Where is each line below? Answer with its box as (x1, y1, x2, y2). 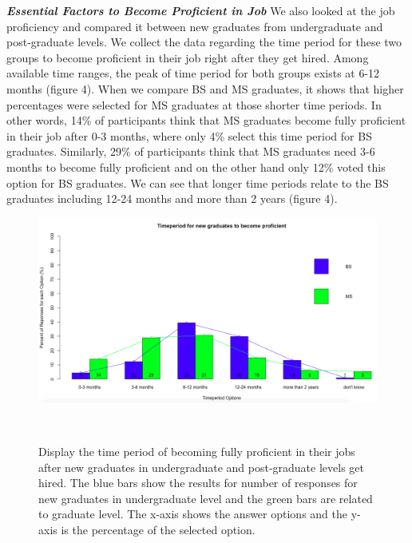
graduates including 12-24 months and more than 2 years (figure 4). (6, 190, 338, 207)
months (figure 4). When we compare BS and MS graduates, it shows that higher (6, 80, 404, 97)
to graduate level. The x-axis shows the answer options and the (38, 505, 347, 522)
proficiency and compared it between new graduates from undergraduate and (6, 18, 383, 34)
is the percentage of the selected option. (61, 521, 256, 537)
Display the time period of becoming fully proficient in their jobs (38, 442, 355, 459)
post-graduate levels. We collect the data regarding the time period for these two (6, 34, 402, 50)
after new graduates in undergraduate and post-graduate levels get (38, 458, 365, 475)
